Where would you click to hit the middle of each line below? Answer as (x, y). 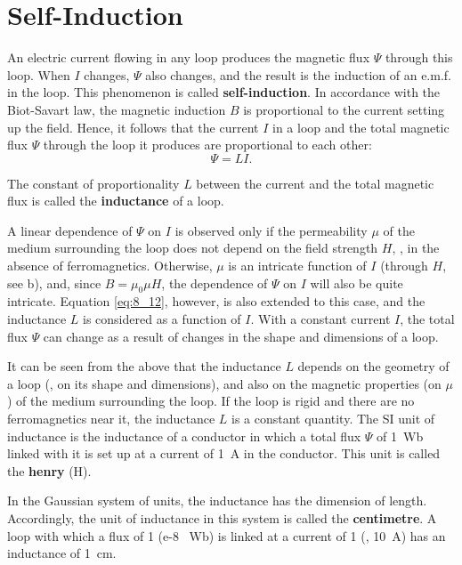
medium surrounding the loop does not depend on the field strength (193, 248)
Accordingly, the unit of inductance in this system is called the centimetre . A (222, 517)
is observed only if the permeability (271, 230)
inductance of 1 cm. (62, 553)
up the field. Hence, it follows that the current (133, 127)
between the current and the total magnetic (315, 183)
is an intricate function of (297, 266)
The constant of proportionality (93, 183)
